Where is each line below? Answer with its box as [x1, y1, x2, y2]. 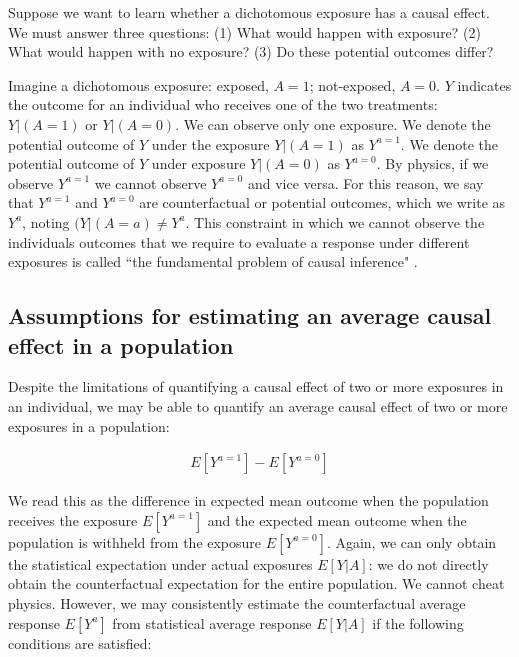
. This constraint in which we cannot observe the [185, 211, 485, 232]
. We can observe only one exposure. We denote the [175, 113, 491, 134]
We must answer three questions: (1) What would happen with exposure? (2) [8, 21, 482, 42]
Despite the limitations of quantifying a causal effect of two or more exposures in [8, 376, 504, 397]
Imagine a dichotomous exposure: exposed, [8, 74, 269, 95]
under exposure [151, 153, 246, 174]
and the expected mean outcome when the [207, 509, 467, 530]
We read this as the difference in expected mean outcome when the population [8, 490, 489, 511]
